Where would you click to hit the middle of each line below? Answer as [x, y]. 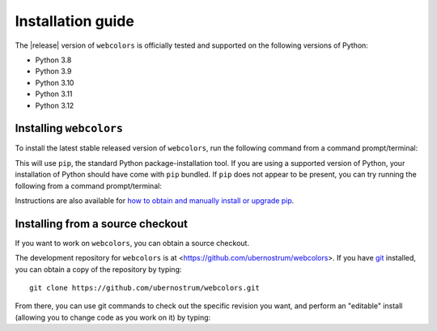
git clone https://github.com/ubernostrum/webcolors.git [145, 288]
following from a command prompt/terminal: [88, 185]
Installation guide [75, 21]
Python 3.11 [54, 94]
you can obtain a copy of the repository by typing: [98, 269]
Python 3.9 [53, 71]
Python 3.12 [55, 105]
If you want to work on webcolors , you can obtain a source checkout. [132, 243]
